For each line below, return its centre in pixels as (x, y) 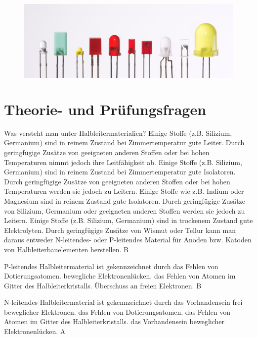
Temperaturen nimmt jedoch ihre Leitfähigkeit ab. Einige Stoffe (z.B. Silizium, (123, 162)
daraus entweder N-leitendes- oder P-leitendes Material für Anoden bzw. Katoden (128, 240)
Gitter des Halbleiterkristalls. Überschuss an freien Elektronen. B (103, 285)
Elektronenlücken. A (35, 331)
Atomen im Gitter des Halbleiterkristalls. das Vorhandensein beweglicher (114, 321)
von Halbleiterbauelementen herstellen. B (66, 249)
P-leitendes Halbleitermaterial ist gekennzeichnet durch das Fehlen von (111, 266)
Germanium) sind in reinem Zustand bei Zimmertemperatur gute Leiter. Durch (124, 142)
